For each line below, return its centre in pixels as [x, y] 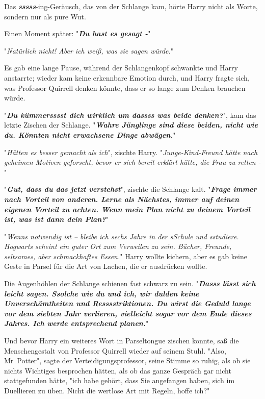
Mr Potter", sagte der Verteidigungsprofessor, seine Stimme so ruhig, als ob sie [127, 360]
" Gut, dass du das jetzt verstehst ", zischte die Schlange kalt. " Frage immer [130, 189]
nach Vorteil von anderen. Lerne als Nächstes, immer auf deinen [122, 199]
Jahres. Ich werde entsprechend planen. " [76, 323]
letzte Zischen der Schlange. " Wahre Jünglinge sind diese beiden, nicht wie [131, 125]
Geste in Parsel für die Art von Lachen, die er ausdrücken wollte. [106, 266]
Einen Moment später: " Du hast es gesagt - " [77, 33]
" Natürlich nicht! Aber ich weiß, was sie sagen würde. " [89, 50]
